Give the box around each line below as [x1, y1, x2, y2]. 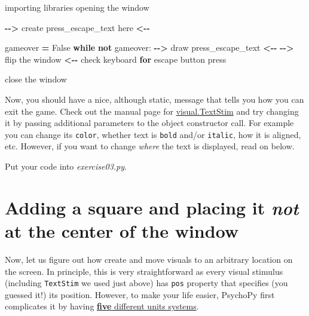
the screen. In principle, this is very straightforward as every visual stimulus [5, 265, 283, 277]
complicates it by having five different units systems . [5, 300, 199, 312]
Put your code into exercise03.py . [5, 160, 127, 172]
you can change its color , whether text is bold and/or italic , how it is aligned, [5, 128, 301, 140]
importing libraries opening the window [5, 1, 149, 13]
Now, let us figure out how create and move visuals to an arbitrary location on [5, 253, 293, 265]
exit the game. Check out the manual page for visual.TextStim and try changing [5, 105, 299, 117]
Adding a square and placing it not [5, 195, 299, 220]
